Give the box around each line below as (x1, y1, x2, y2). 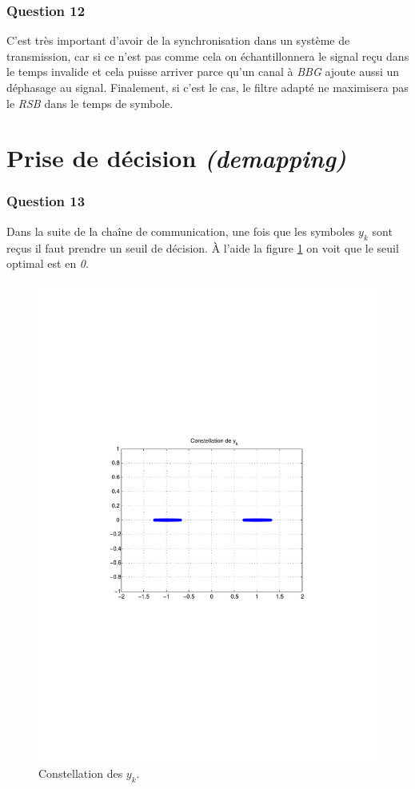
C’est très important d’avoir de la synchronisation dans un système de (6, 32, 350, 49)
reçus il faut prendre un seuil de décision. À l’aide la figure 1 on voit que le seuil (6, 239, 399, 256)
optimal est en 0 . (6, 255, 89, 272)
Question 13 (6, 191, 86, 211)
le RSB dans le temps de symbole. (6, 94, 174, 111)
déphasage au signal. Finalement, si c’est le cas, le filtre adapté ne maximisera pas (6, 79, 409, 95)
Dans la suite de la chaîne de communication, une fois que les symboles (6, 222, 355, 239)
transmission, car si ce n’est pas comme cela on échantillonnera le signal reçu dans (6, 47, 409, 64)
